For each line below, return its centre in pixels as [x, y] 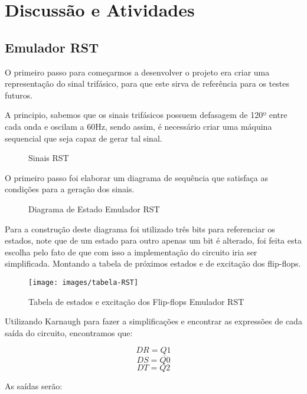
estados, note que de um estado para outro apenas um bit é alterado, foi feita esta [153, 240]
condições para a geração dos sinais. [70, 189]
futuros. [19, 95]
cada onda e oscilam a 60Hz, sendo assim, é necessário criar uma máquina [138, 126]
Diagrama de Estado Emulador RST [94, 209]
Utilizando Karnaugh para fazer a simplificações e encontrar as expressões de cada [153, 321]
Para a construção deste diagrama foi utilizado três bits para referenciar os [140, 229]
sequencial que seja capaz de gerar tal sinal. [84, 138]
